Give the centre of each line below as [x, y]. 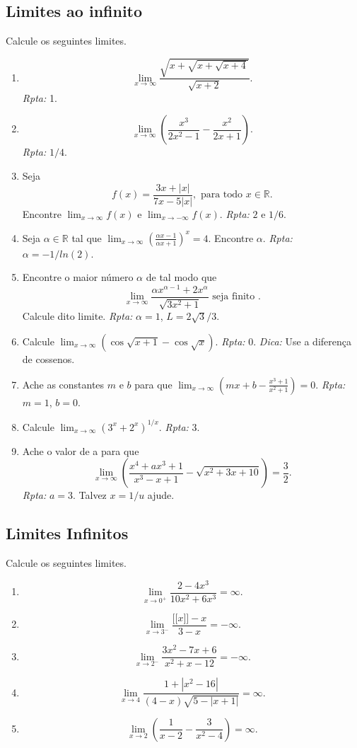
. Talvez [90, 495]
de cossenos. [48, 359]
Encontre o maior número [78, 277]
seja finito [234, 297]
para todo [222, 195]
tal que [87, 237]
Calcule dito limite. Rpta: [77, 316]
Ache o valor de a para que [81, 450]
